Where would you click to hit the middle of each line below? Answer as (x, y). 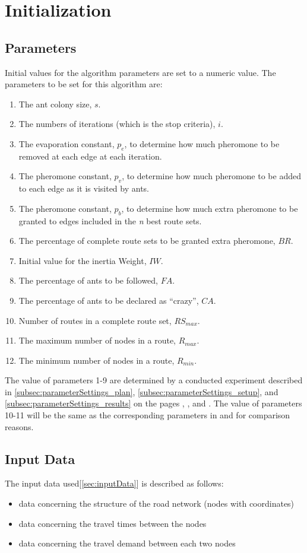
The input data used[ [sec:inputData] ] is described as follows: (114, 483)
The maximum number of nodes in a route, (97, 340)
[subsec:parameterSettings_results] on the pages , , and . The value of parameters (153, 403)
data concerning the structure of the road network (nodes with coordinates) (156, 503)
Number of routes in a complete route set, (95, 320)
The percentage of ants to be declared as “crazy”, (109, 300)
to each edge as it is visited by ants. (84, 188)
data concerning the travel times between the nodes (113, 523)
